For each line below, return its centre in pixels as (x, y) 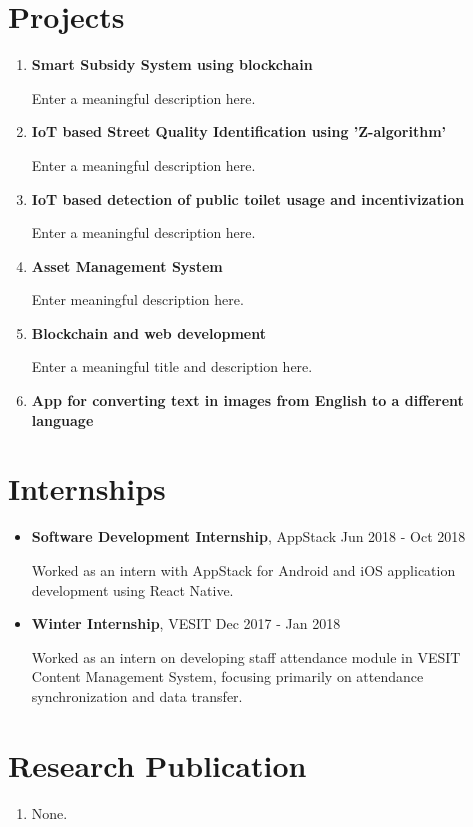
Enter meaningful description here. (137, 299)
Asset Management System (127, 265)
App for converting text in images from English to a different (247, 400)
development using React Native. (132, 589)
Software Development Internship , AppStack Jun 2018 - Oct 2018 (248, 536)
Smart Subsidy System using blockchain (172, 64)
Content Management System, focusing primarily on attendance (227, 676)
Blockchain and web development (148, 332)
